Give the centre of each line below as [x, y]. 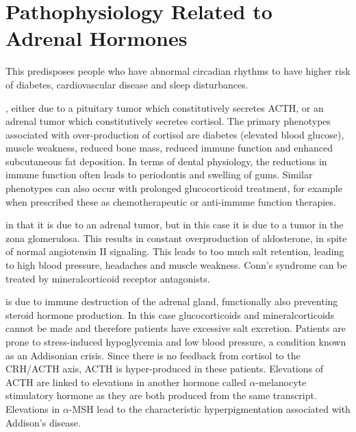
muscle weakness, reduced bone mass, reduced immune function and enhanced [169, 148]
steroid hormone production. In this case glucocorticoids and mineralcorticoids [170, 314]
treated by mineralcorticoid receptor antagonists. [108, 278]
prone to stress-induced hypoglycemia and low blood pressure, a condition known [176, 341]
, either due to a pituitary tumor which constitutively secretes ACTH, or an [165, 107]
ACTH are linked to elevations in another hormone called [126, 382]
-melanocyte [281, 382]
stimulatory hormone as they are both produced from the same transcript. [161, 395]
